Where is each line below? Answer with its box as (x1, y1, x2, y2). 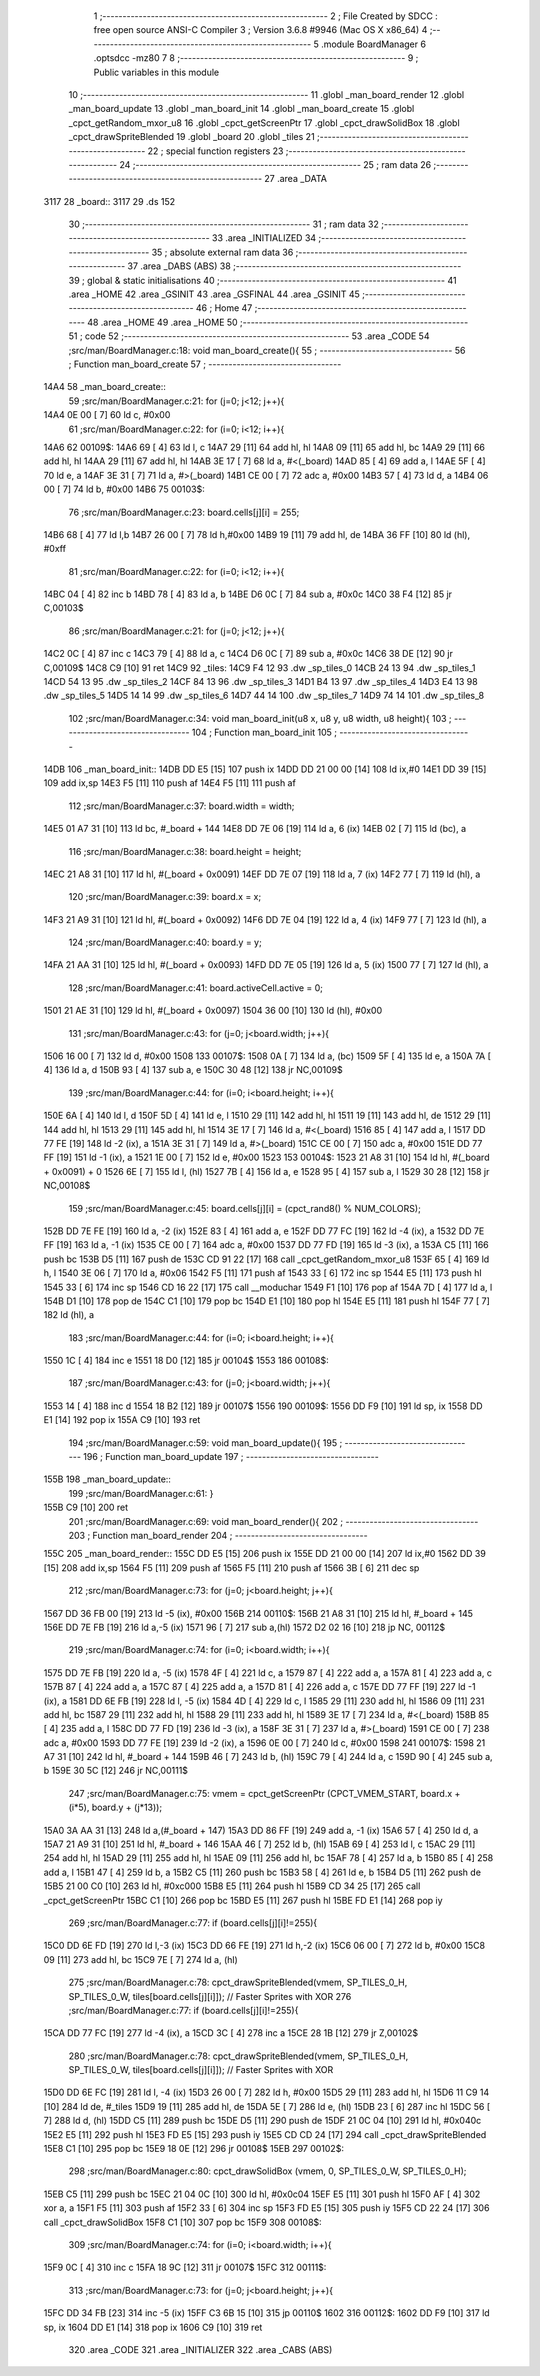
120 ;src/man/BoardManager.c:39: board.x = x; (68, 891, 262, 903)
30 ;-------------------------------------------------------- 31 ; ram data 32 (68, 218, 380, 230)
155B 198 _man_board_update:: (43, 1473, 172, 1485)
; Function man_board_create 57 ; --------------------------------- (68, 358, 342, 370)
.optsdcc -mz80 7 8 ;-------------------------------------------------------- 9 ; (93, 52, 419, 64)
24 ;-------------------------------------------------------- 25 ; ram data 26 (119, 158, 432, 170)
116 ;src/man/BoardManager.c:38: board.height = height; (68, 845, 302, 857)
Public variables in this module (93, 66, 220, 78)
